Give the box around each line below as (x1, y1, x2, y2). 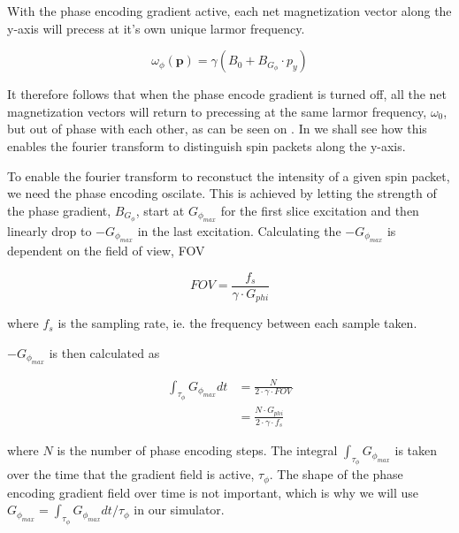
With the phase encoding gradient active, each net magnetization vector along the (7, 2, 452, 19)
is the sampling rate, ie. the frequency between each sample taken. (57, 314, 417, 332)
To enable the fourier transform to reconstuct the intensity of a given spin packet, (7, 166, 450, 185)
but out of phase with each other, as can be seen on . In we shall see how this (7, 119, 427, 138)
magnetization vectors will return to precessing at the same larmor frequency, (7, 102, 427, 120)
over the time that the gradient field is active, (7, 465, 255, 484)
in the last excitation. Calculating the (137, 221, 341, 240)
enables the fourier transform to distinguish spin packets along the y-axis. (7, 136, 406, 155)
